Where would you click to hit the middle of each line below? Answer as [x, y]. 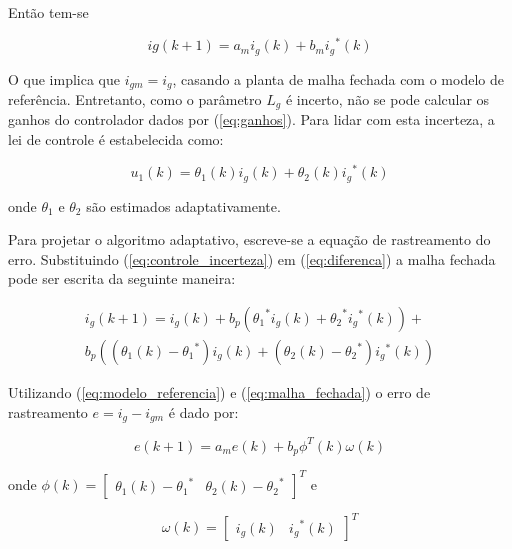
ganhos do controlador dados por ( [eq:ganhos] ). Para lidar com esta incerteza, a [251, 119]
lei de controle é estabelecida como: [116, 139]
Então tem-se [48, 12]
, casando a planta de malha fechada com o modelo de [338, 78]
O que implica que [64, 78]
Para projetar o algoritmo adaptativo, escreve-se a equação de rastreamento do [249, 239]
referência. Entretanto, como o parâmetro [135, 99]
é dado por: [203, 411]
